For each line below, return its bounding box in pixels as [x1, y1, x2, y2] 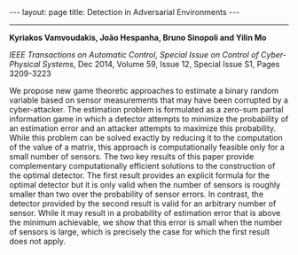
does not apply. [9, 236, 67, 246]
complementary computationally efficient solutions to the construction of [9, 161, 276, 171]
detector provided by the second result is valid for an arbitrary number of [9, 198, 277, 209]
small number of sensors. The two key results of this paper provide [9, 151, 255, 161]
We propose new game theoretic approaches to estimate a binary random [9, 86, 279, 96]
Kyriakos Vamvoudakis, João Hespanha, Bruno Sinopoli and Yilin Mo [9, 33, 267, 42]
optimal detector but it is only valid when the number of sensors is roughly [9, 180, 281, 189]
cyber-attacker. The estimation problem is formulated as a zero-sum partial [9, 104, 284, 114]
